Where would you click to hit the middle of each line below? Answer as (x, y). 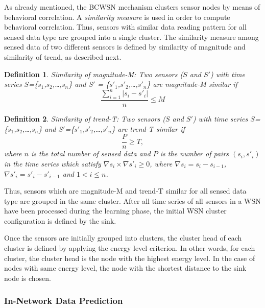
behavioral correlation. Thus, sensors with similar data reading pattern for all (125, 27)
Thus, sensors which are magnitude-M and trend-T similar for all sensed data (125, 191)
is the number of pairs (195, 153)
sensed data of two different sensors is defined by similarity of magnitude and (125, 47)
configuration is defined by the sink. (60, 220)
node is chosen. (28, 278)
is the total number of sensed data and (91, 153)
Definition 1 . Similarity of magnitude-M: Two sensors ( (94, 74)
